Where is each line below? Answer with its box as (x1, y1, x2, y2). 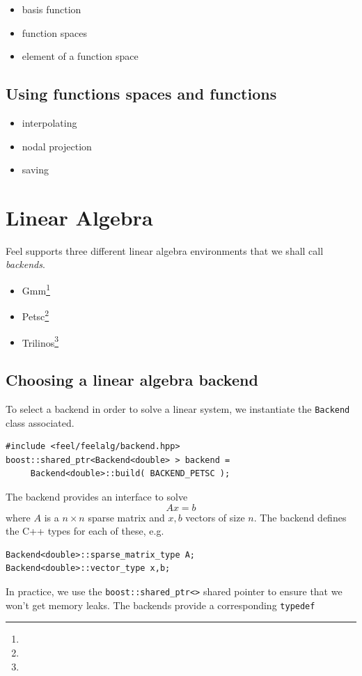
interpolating (22, 115, 77, 129)
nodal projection (22, 139, 92, 153)
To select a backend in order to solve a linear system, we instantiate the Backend (6, 402, 350, 416)
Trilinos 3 (22, 333, 59, 349)
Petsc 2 (22, 307, 49, 323)
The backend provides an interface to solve (6, 489, 188, 504)
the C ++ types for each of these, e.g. (6, 524, 164, 538)
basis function (22, 2, 81, 16)
